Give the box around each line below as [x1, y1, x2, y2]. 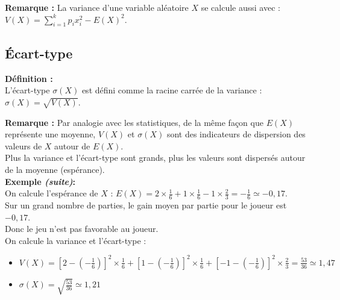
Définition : [5, 72, 53, 84]
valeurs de [5, 139, 42, 152]
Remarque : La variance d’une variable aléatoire [5, 1, 189, 13]
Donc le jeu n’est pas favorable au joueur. [5, 222, 159, 235]
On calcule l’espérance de [5, 187, 98, 199]
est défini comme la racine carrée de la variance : [81, 84, 262, 96]
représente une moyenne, [5, 128, 96, 140]
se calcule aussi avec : [201, 1, 280, 13]
